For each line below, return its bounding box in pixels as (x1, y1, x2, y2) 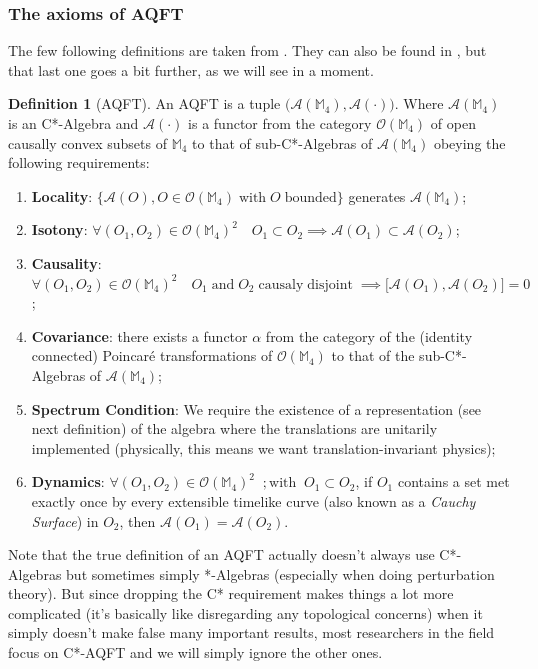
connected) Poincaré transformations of (31, 345, 273, 366)
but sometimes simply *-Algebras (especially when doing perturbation (66, 563, 495, 584)
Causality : (31, 252, 102, 273)
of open (430, 113, 476, 133)
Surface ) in (31, 510, 99, 531)
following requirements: (8, 152, 150, 173)
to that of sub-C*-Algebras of (192, 132, 373, 153)
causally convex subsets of (8, 132, 167, 153)
